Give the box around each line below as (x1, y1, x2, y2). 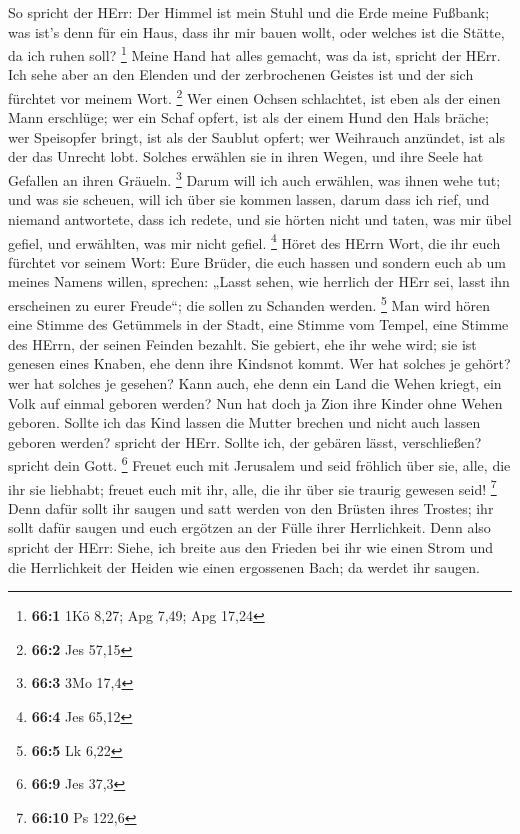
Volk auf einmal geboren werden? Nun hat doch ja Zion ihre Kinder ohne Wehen (8, 392, 503, 413)
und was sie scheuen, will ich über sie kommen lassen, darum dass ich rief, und (8, 189, 490, 210)
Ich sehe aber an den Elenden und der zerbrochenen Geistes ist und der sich (8, 64, 474, 85)
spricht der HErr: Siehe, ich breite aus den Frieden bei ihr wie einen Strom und (8, 537, 494, 558)
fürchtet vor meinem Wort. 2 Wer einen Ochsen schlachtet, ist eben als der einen (8, 85, 501, 108)
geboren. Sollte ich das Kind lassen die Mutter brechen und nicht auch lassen (8, 412, 481, 433)
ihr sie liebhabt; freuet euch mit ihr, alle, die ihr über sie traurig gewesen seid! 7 (8, 475, 497, 499)
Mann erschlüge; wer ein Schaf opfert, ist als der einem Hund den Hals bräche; (8, 107, 489, 128)
